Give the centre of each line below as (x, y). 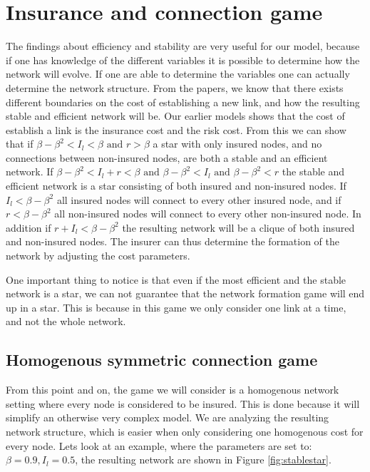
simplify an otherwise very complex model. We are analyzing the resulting (168, 417)
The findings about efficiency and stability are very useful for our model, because (183, 46)
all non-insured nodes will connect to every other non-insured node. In (208, 214)
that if (20, 144)
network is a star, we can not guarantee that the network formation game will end (185, 293)
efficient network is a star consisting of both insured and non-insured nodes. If (176, 186)
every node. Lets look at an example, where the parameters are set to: (159, 445)
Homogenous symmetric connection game (162, 360)
